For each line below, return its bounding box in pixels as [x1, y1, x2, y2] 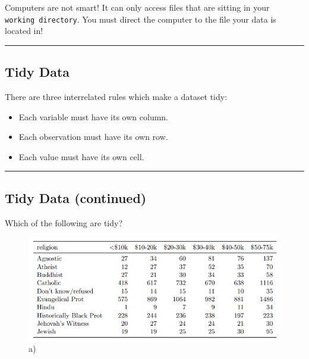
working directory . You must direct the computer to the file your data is [5, 13, 276, 25]
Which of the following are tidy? [5, 216, 123, 229]
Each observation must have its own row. [18, 130, 168, 143]
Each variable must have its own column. [18, 110, 168, 123]
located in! [5, 24, 43, 37]
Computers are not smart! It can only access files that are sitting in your [5, 1, 270, 13]
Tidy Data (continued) [5, 188, 147, 207]
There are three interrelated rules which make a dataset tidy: [5, 90, 228, 103]
